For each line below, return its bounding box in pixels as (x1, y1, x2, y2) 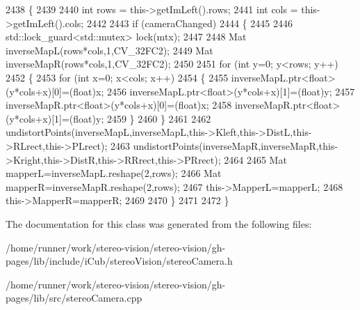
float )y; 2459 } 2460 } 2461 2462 (73, 111, 211, 125)
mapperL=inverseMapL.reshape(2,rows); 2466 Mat (6, 166, 222, 180)
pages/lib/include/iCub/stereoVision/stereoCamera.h (6, 254, 233, 268)
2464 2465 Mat (224, 152, 287, 166)
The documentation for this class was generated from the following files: (6, 216, 312, 231)
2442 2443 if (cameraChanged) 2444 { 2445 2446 (86, 15, 293, 30)
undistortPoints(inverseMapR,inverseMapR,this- (133, 138, 338, 153)
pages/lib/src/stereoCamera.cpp (6, 290, 142, 305)
